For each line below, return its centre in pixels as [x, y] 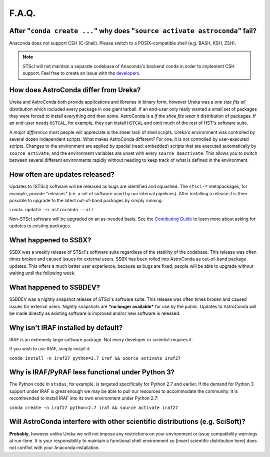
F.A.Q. [22, 13]
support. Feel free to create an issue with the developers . [82, 73]
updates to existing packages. [40, 226]
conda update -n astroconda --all [51, 210]
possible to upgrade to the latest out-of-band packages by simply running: [86, 200]
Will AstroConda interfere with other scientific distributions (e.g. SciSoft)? [127, 422]
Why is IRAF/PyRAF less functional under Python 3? [92, 372]
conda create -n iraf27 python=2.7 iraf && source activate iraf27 [94, 407]
